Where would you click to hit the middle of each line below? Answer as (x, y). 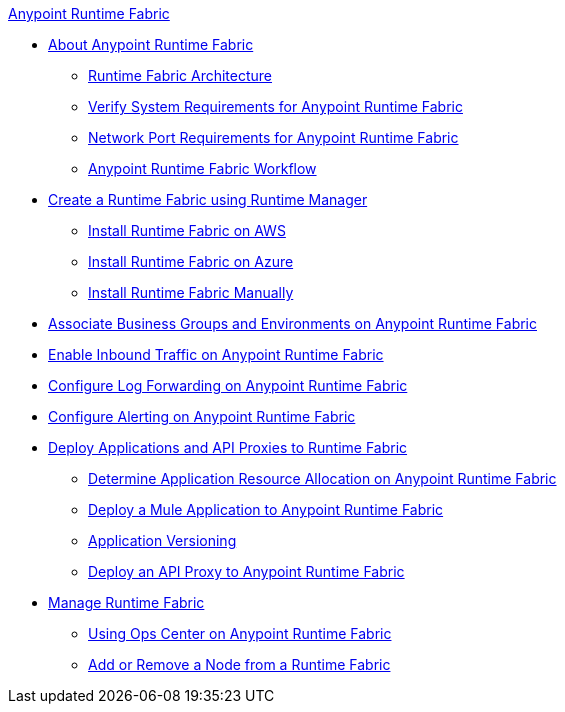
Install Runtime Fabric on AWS (187, 230)
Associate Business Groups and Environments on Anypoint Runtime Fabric (292, 323)
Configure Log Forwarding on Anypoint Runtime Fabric (228, 385)
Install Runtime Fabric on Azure (191, 261)
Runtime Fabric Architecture (180, 75)
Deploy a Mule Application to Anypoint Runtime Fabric (266, 509)
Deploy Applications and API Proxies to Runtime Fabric (228, 447)
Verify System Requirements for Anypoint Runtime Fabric (275, 106)
